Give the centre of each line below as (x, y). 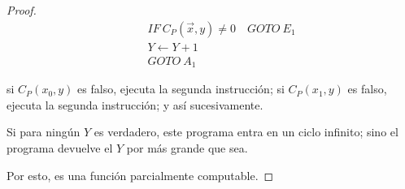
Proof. (22, 10)
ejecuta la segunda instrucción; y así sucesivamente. (135, 104)
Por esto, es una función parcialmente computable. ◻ (140, 175)
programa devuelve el (60, 147)
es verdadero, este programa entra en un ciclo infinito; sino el (246, 132)
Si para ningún (44, 132)
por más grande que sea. (187, 147)
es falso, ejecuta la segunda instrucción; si (181, 89)
